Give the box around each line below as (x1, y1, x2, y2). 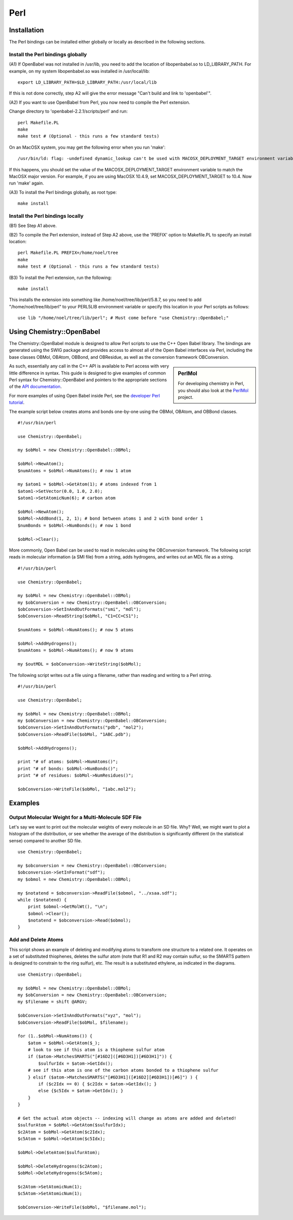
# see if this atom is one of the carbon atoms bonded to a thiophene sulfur (27, 1067, 219, 1073)
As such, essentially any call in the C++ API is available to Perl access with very (9, 363, 169, 369)
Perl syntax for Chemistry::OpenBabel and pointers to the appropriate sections (9, 377, 167, 383)
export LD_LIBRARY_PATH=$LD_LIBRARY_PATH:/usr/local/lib (18, 79, 157, 85)
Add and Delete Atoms (9, 936, 63, 943)
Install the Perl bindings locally (9, 212, 84, 219)
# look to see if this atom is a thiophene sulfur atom (27, 1047, 165, 1053)
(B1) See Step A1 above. (9, 223, 57, 229)
